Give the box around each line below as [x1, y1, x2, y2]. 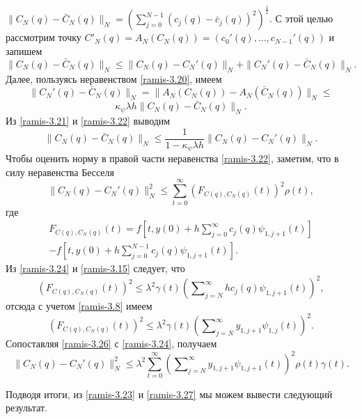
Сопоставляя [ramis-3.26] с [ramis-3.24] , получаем [6, 336, 217, 351]
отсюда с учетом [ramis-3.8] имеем [6, 299, 152, 313]
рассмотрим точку [6, 30, 81, 45]
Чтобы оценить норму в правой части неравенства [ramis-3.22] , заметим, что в [6, 151, 339, 166]
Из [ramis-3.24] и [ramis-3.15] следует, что [6, 261, 185, 276]
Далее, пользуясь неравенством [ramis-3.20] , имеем [6, 71, 222, 86]
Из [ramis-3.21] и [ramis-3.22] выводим [6, 113, 171, 128]
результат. [6, 400, 47, 415]
